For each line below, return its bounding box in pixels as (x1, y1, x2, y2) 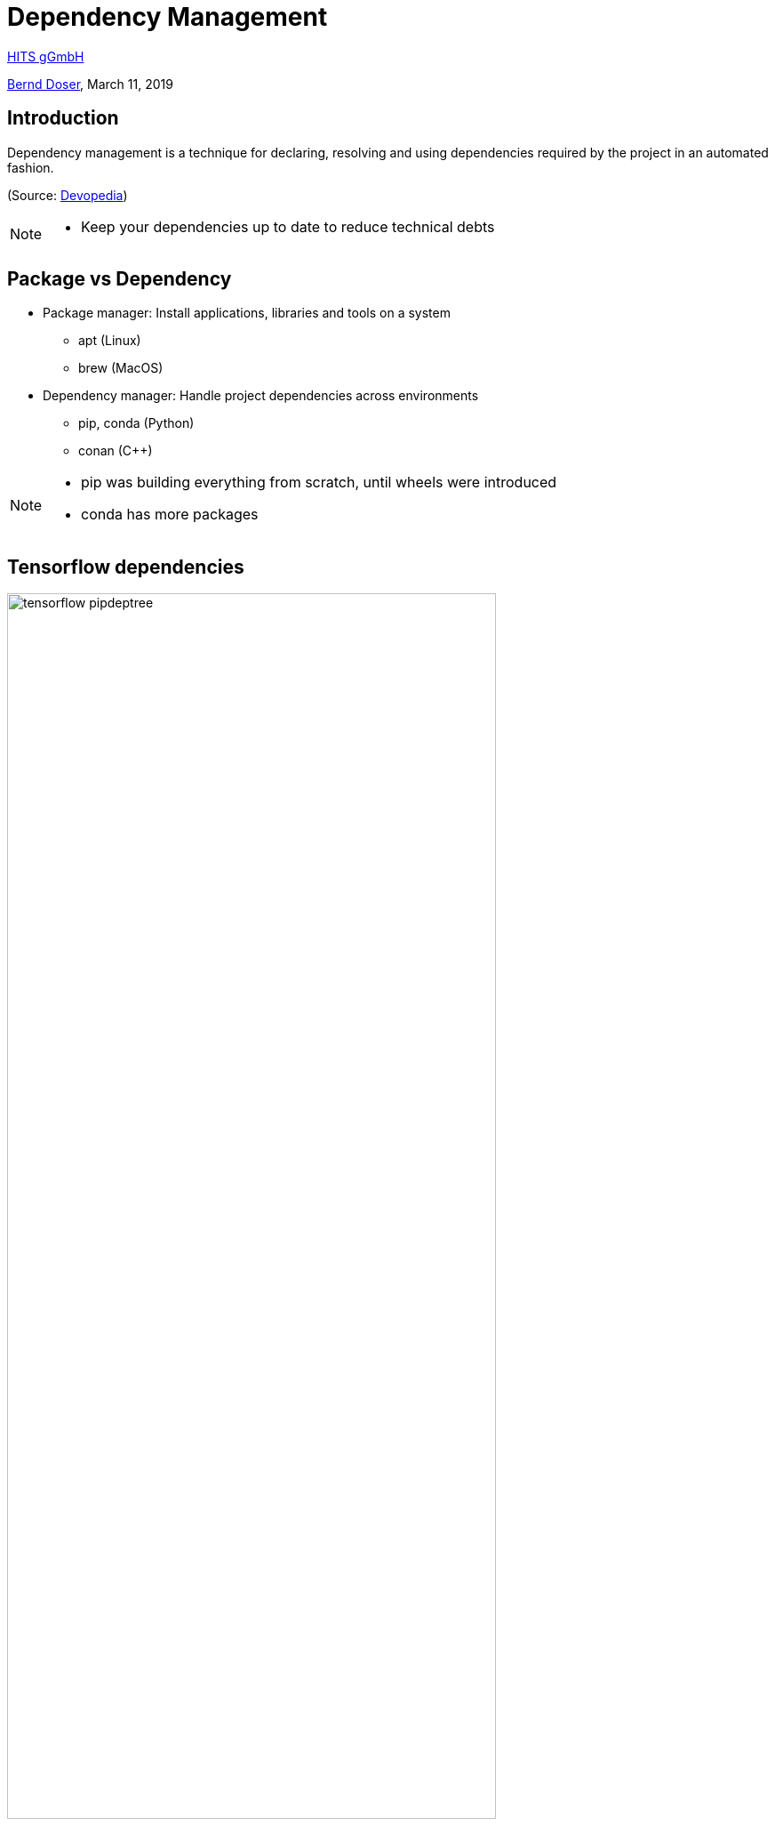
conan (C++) (78, 443, 153, 459)
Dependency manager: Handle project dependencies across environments (43, 388, 479, 404)
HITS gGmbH (7, 48, 84, 64)
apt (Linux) (78, 333, 141, 349)
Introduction (7, 107, 119, 130)
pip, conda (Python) (78, 415, 195, 431)
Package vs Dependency (7, 268, 232, 291)
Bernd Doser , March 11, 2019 (7, 76, 173, 92)
